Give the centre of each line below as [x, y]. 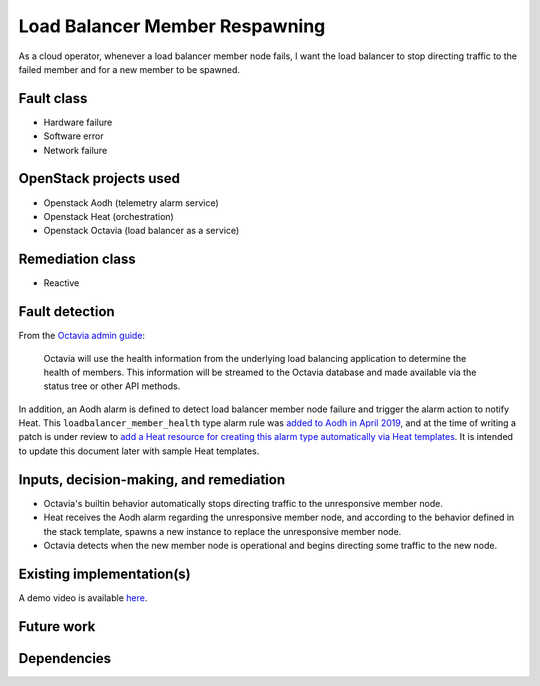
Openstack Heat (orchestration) [108, 216]
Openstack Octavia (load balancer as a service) [141, 231]
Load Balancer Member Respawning [172, 26]
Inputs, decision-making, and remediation [152, 479]
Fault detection [66, 311]
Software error [73, 136]
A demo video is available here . [83, 597]
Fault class [53, 98]
